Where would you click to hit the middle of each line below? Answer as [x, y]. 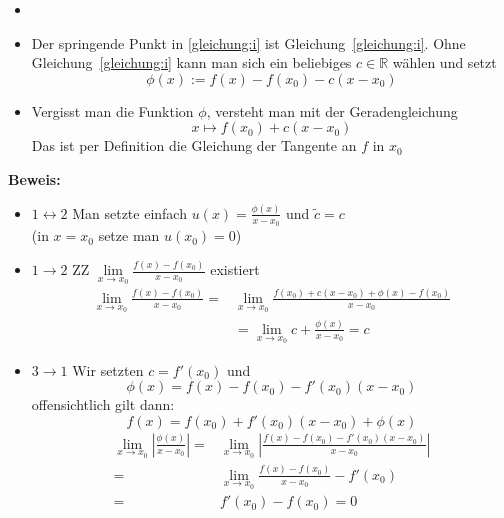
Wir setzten [108, 369]
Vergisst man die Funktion [112, 110]
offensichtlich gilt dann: [103, 404]
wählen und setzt [444, 62]
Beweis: [34, 178]
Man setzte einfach [129, 212]
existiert [235, 269]
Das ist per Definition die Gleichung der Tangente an [194, 145]
